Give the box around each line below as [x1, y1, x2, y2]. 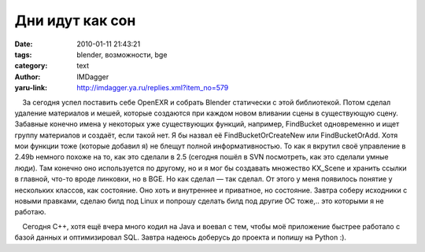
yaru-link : [14, 83, 47, 93]
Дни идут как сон [14, 12, 136, 29]
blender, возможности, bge [76, 49, 168, 59]
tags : [14, 49, 32, 59]
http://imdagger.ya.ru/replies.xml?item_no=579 [76, 83, 229, 93]
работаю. [14, 207, 46, 217]
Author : [14, 71, 41, 82]
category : [14, 61, 48, 71]
